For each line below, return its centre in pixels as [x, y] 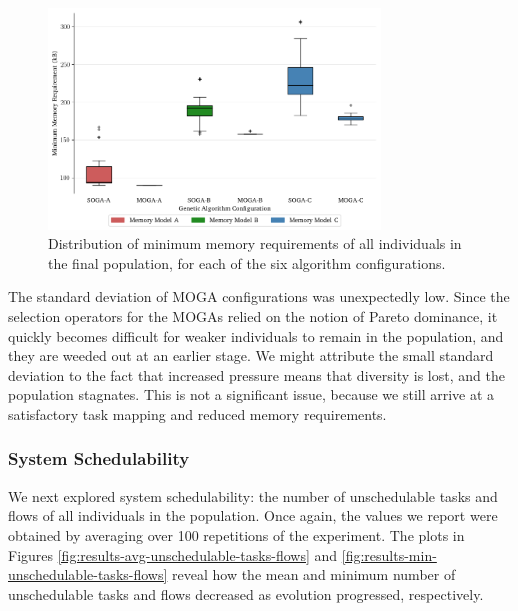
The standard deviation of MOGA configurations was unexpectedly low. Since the [259, 296]
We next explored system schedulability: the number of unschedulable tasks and [253, 495]
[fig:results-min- [389, 554]
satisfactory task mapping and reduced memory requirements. [197, 413]
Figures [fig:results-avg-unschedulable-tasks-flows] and [173, 554]
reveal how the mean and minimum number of [314, 574]
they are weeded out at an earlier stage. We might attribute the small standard [251, 355]
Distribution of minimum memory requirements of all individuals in [255, 243]
